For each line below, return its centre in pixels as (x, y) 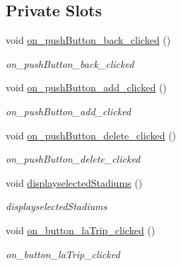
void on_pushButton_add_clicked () (86, 87)
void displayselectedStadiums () (74, 182)
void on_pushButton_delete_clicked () (91, 135)
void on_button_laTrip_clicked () (81, 230)
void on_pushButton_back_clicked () (88, 40)
